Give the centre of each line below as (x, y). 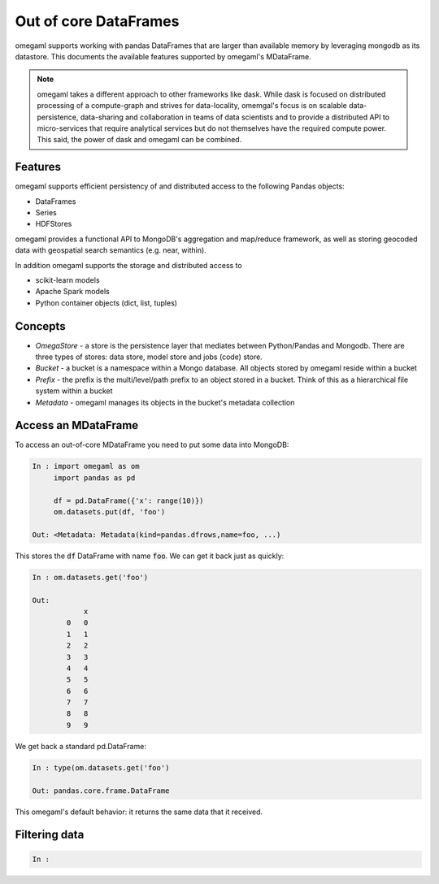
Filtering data (50, 835)
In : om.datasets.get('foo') (90, 577)
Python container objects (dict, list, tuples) (106, 303)
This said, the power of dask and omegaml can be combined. (139, 140)
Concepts (40, 326)
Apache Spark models (72, 292)
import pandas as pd (94, 478)
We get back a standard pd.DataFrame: (80, 746)
